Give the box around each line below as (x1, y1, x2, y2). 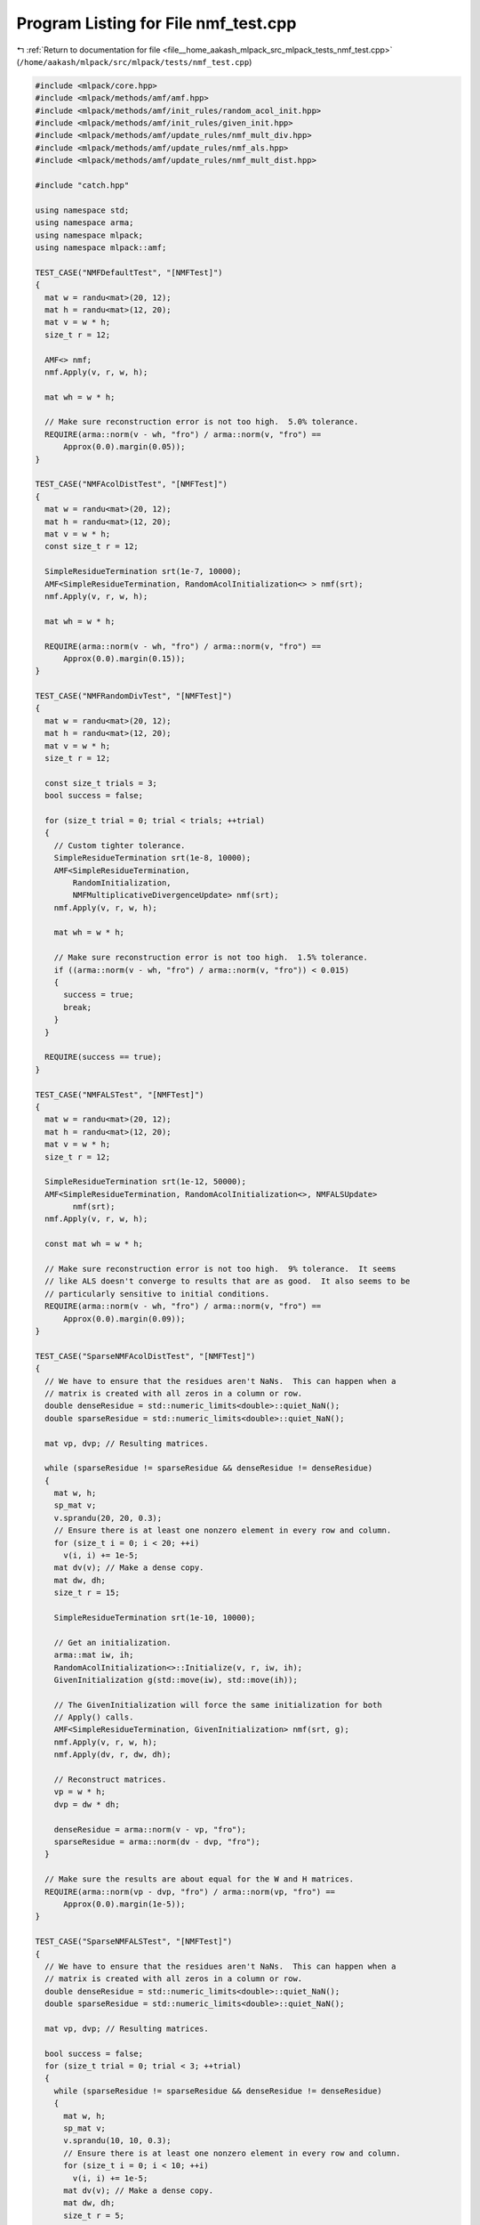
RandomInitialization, (72, 878, 172, 887)
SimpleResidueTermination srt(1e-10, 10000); (53, 1612, 256, 1622)
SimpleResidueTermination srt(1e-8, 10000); (53, 853, 252, 863)
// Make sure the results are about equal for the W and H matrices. (44, 1874, 355, 1884)
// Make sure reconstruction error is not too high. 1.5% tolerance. (53, 952, 369, 963)
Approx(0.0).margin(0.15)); (63, 653, 186, 663)
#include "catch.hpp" (35, 181, 130, 190)
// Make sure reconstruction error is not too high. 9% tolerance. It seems (44, 1264, 396, 1274)
